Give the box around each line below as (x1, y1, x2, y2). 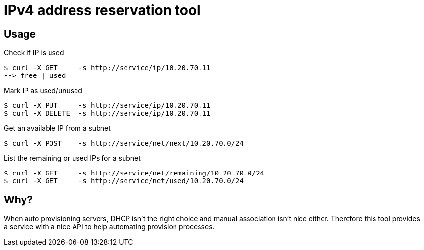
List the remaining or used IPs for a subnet (4, 154, 141, 163)
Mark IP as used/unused (4, 86, 82, 95)
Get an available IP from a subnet (4, 124, 111, 133)
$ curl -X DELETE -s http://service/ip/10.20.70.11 (4, 109, 211, 118)
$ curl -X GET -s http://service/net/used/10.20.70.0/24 (4, 177, 244, 185)
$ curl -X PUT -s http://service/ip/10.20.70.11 (4, 101, 211, 110)
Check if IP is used (4, 49, 64, 57)
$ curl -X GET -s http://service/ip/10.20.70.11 (4, 64, 211, 72)
